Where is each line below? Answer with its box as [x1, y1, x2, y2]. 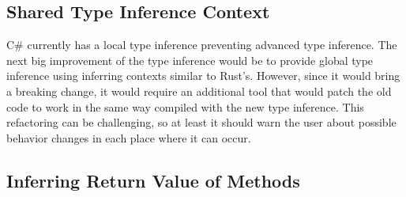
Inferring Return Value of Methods [6, 168, 300, 192]
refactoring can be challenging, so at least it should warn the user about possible [6, 114, 397, 131]
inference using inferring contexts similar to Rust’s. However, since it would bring [6, 67, 400, 84]
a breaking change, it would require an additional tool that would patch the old [6, 82, 392, 99]
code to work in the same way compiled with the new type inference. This [6, 98, 364, 115]
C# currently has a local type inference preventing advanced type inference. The [6, 36, 397, 53]
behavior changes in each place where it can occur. [6, 129, 251, 146]
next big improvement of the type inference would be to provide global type [6, 51, 374, 68]
